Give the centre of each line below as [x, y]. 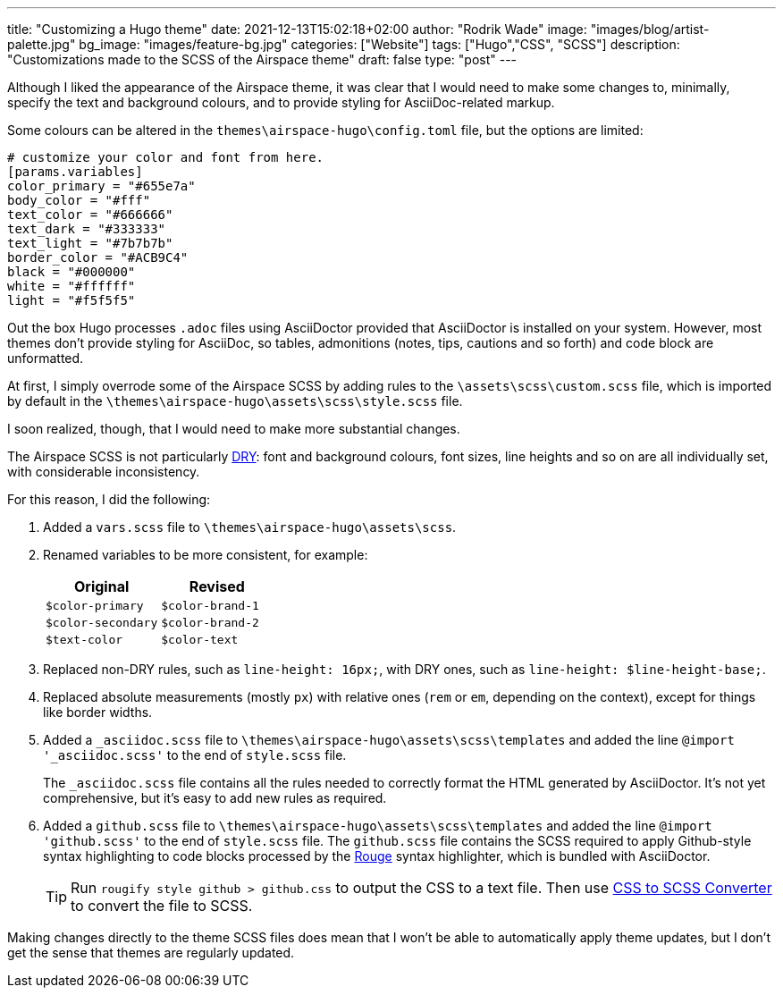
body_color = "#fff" [79, 200]
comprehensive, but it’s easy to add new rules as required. [215, 798]
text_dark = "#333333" [87, 229]
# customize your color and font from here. [166, 157]
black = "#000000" [72, 272]
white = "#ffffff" [72, 286]
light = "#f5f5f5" [72, 300]
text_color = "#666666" [90, 215]
